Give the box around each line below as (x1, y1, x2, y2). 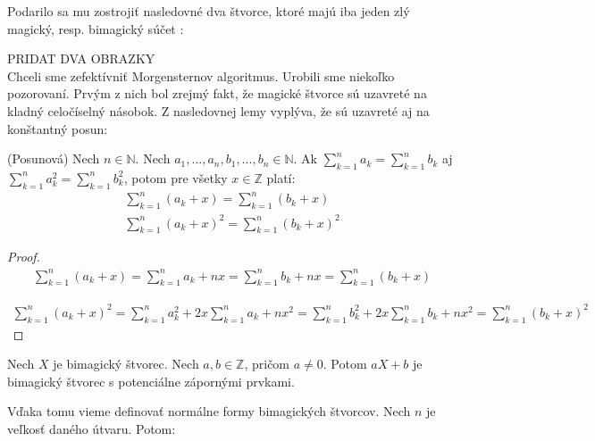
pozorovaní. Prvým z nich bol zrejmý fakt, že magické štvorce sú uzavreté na (7, 84, 427, 103)
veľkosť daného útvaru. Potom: (7, 420, 176, 438)
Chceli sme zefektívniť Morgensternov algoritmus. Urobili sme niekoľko (7, 66, 395, 85)
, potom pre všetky (123, 168, 228, 187)
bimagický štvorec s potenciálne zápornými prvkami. (7, 371, 295, 390)
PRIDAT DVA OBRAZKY (7, 49, 155, 68)
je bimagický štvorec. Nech (53, 354, 199, 373)
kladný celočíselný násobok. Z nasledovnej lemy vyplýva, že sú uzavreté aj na (7, 101, 430, 120)
